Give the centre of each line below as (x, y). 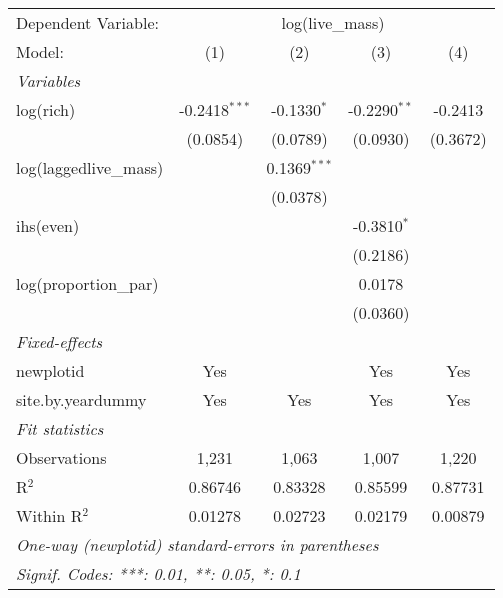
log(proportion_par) (87, 283)
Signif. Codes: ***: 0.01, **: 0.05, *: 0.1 (158, 573)
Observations (61, 457)
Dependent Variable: (87, 22)
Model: (40, 51)
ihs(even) (48, 225)
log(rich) (46, 109)
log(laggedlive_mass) (90, 167)
